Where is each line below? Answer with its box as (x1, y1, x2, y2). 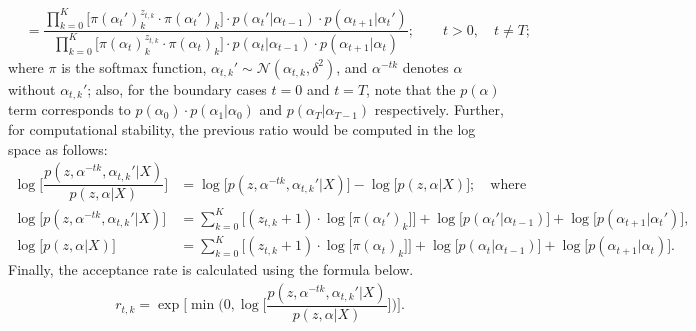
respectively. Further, (374, 99, 504, 120)
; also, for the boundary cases (87, 78, 267, 99)
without (8, 78, 56, 99)
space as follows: (8, 138, 108, 159)
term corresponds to (8, 99, 131, 120)
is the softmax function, (61, 56, 207, 77)
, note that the (366, 78, 456, 99)
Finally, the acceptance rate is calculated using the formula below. (8, 259, 414, 280)
